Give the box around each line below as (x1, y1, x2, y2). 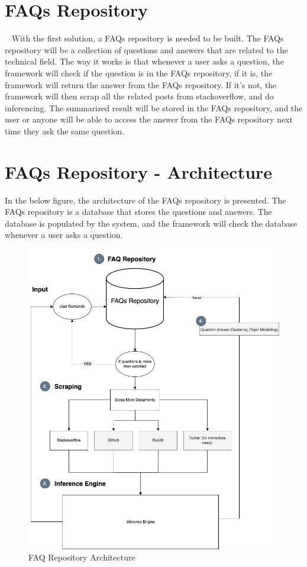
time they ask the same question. (5, 124, 125, 137)
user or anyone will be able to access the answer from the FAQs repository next (5, 113, 293, 125)
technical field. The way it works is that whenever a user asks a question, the (5, 55, 284, 67)
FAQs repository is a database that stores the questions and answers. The (5, 205, 272, 218)
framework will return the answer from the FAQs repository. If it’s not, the (5, 78, 277, 91)
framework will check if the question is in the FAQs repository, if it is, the (5, 66, 273, 79)
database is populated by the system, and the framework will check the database (5, 217, 298, 229)
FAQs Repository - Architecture (5, 159, 273, 183)
